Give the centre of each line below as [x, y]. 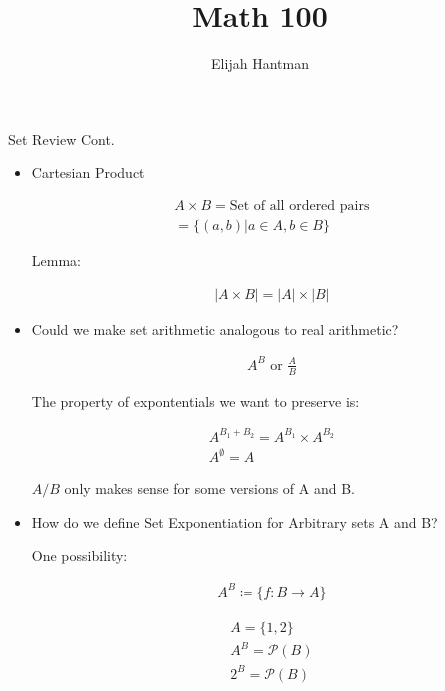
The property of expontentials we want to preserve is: [195, 400]
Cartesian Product [88, 172]
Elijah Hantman [260, 63]
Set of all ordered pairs [299, 205]
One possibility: [79, 555]
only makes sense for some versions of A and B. [210, 488]
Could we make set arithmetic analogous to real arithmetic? [215, 328]
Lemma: [56, 259]
